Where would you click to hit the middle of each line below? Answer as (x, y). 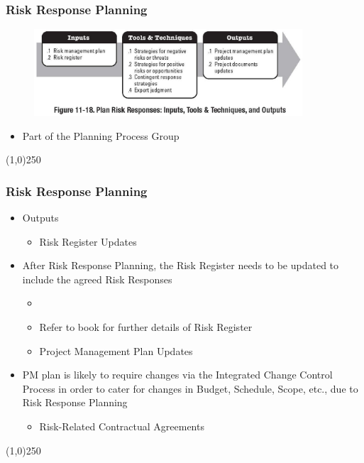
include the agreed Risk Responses (97, 279)
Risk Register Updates (88, 241)
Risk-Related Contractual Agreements (122, 426)
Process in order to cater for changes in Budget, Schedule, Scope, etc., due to (190, 388)
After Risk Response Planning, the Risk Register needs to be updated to (181, 265)
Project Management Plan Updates (116, 350)
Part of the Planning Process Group (101, 135)
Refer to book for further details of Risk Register (146, 326)
